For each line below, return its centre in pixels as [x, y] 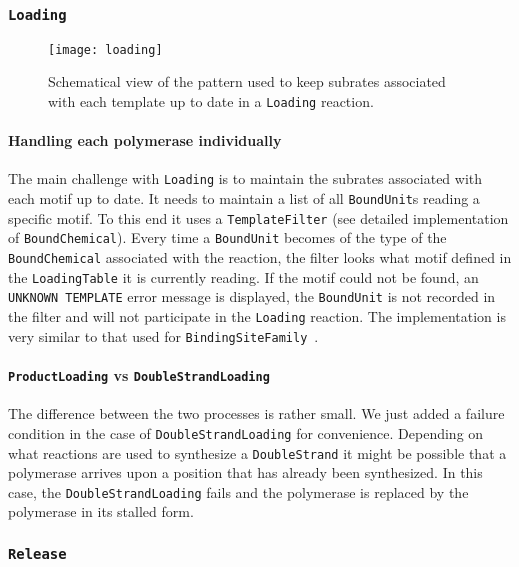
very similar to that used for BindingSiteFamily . [163, 335]
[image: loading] [105, 49]
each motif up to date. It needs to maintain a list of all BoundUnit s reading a [244, 198]
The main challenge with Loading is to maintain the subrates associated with [245, 178]
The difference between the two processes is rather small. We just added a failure [256, 413]
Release [37, 553]
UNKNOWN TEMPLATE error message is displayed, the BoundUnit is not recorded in [252, 296]
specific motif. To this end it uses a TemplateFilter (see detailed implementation [258, 217]
